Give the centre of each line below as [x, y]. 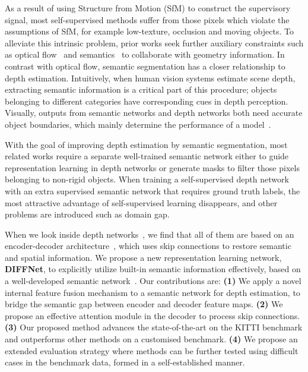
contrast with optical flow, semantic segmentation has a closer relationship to [145, 66]
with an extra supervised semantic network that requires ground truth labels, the [153, 190]
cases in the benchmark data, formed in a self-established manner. [125, 362]
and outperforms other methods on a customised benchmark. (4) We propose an [151, 339]
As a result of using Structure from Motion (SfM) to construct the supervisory [148, 8]
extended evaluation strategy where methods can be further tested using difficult [152, 350]
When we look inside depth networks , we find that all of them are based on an [150, 234]
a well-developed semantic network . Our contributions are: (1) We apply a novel [153, 281]
